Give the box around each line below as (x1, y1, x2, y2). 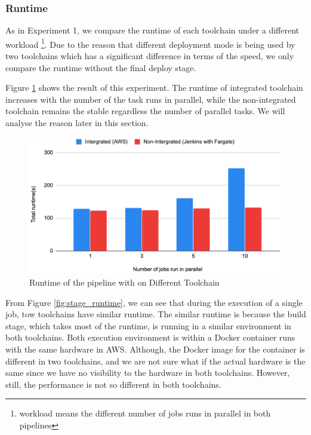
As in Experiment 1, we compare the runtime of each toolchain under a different (5, 24, 300, 36)
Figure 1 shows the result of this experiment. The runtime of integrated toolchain (5, 81, 303, 94)
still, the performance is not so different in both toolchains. (5, 378, 221, 390)
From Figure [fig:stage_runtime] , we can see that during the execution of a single (5, 296, 303, 308)
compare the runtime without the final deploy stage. (5, 61, 196, 73)
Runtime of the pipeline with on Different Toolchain (29, 275, 220, 288)
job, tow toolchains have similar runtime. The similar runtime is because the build (5, 308, 306, 320)
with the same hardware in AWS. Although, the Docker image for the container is (5, 342, 305, 355)
